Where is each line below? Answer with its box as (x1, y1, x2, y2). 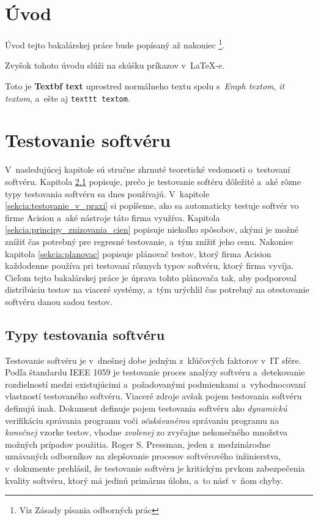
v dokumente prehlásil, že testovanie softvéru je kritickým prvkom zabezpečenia (5, 462, 305, 475)
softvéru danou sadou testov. (5, 295, 113, 307)
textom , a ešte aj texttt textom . (5, 91, 130, 104)
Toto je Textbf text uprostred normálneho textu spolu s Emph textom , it (5, 79, 285, 92)
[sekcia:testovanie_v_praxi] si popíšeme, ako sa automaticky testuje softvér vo (5, 199, 299, 212)
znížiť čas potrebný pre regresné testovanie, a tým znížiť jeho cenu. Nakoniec (5, 235, 294, 247)
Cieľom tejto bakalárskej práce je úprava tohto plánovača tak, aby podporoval (5, 271, 297, 284)
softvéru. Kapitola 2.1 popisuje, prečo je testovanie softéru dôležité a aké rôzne (5, 175, 301, 187)
